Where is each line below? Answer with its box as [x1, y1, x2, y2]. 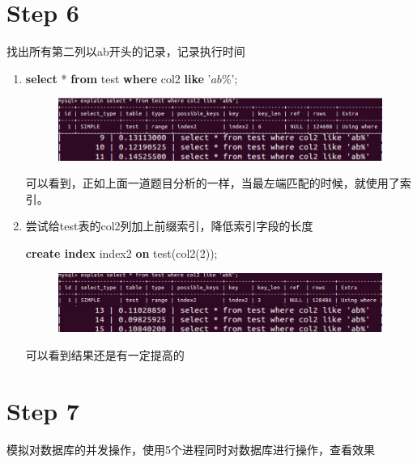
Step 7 [6, 394, 79, 427]
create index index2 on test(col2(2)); [25, 245, 218, 262]
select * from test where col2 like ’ [25, 69, 211, 86]
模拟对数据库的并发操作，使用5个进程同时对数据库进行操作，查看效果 [6, 440, 375, 457]
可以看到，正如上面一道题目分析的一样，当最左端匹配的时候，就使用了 [25, 175, 400, 192]
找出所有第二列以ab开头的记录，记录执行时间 [6, 43, 245, 60]
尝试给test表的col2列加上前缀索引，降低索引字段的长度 [25, 217, 313, 234]
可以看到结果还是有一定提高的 [25, 347, 185, 364]
